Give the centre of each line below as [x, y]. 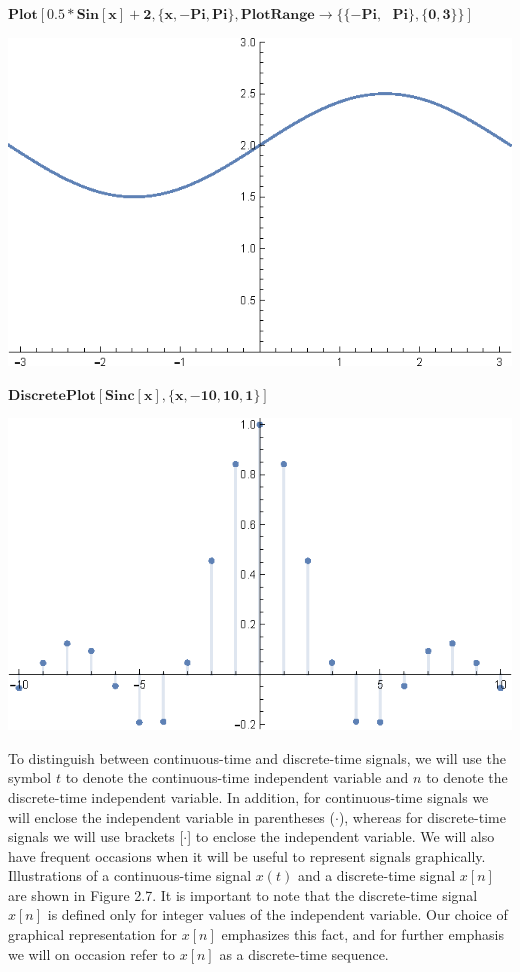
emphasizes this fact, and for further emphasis [362, 934]
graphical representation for [93, 934]
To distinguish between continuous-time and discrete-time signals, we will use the [257, 757]
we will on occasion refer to [91, 953]
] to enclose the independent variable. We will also [341, 836]
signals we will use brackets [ [96, 836]
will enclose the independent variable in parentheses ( [171, 816]
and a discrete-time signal [376, 875]
